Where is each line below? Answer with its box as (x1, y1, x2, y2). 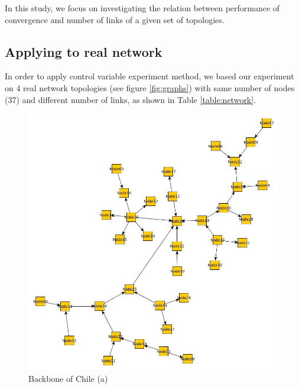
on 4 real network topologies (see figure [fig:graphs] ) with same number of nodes (5, 81, 295, 94)
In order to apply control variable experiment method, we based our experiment (5, 70, 294, 82)
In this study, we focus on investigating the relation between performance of (5, 2, 280, 14)
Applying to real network (5, 42, 162, 60)
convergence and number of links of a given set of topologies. (5, 13, 225, 25)
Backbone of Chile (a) (28, 372, 108, 384)
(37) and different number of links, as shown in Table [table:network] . (5, 93, 256, 105)
